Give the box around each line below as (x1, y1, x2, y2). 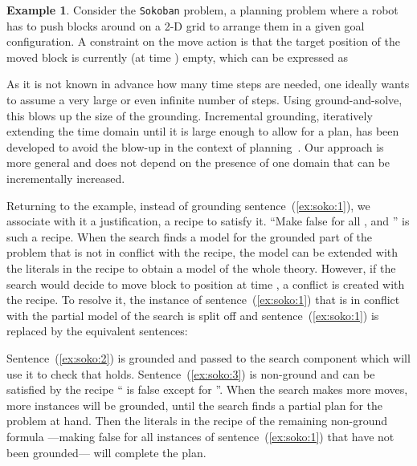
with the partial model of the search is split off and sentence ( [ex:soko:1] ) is (6, 306, 379, 323)
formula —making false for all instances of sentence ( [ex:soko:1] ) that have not (6, 428, 395, 444)
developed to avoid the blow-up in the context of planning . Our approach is (6, 138, 384, 155)
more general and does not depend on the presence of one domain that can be (6, 154, 390, 171)
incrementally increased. (6, 170, 125, 186)
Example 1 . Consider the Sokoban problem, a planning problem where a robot (6, 2, 399, 18)
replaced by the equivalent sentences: (6, 322, 188, 339)
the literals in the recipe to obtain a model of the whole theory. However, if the (6, 259, 396, 276)
